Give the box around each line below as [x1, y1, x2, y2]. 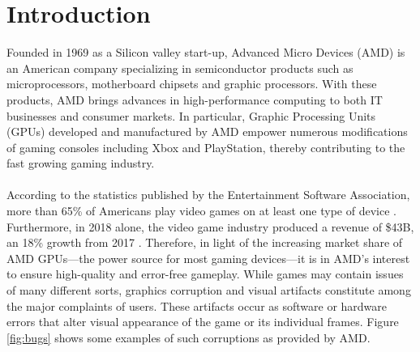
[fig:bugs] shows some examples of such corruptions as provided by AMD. [6, 329, 371, 346]
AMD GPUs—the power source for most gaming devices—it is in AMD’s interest [6, 249, 410, 266]
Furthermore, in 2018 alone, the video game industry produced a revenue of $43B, [6, 218, 414, 235]
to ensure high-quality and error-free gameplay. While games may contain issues [6, 265, 404, 282]
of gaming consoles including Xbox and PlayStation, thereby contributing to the [6, 138, 405, 155]
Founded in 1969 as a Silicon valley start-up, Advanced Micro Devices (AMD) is [6, 44, 405, 61]
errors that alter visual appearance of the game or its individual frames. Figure [6, 313, 399, 330]
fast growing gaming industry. [6, 155, 155, 172]
